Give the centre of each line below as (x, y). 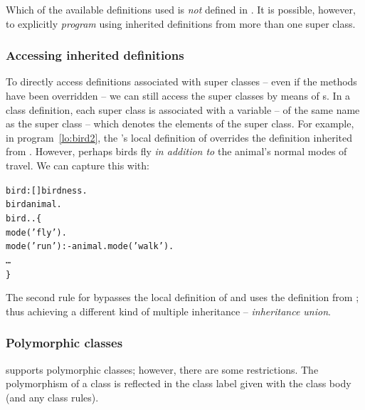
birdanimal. (34, 205)
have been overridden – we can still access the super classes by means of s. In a (178, 95)
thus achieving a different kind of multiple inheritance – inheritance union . (168, 311)
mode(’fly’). (36, 232)
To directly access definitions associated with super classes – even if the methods (181, 82)
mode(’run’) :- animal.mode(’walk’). (90, 247)
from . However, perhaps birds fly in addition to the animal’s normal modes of (176, 151)
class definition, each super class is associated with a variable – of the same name (183, 109)
